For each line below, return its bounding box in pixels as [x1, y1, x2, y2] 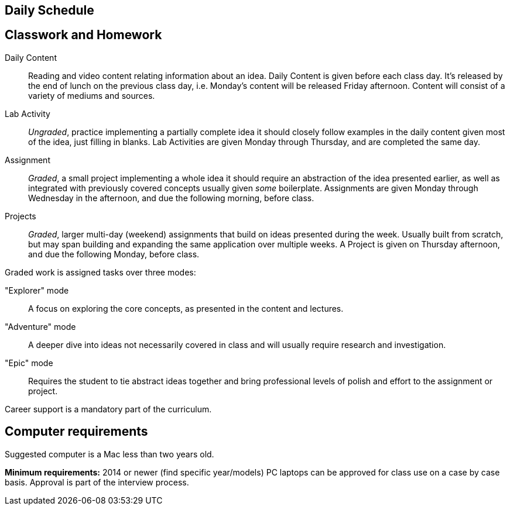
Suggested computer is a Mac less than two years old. [5, 449, 214, 459]
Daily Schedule [5, 3, 94, 18]
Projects [5, 211, 36, 221]
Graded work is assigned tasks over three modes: [5, 267, 196, 277]
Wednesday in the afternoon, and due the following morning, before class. [28, 192, 314, 203]
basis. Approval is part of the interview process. [5, 477, 189, 487]
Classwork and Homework [5, 27, 162, 43]
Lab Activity [5, 108, 50, 119]
